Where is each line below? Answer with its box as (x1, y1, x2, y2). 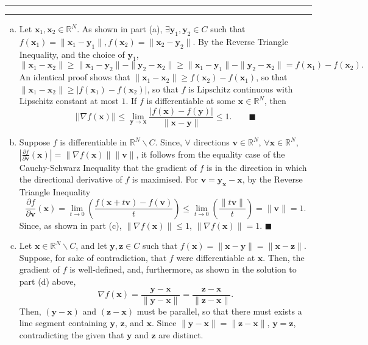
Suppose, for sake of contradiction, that (19, 251, 167, 263)
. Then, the (263, 251, 305, 263)
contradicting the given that (19, 328, 124, 341)
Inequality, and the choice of (19, 47, 125, 60)
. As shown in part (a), (77, 23, 163, 35)
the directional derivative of (19, 173, 122, 186)
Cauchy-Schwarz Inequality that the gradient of (19, 161, 197, 173)
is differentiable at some (146, 94, 236, 107)
